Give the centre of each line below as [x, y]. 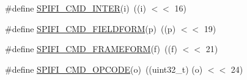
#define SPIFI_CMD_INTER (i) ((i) [76, 8]
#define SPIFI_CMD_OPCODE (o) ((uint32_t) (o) [104, 69]
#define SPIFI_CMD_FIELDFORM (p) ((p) [90, 28]
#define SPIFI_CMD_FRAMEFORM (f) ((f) [91, 49]
